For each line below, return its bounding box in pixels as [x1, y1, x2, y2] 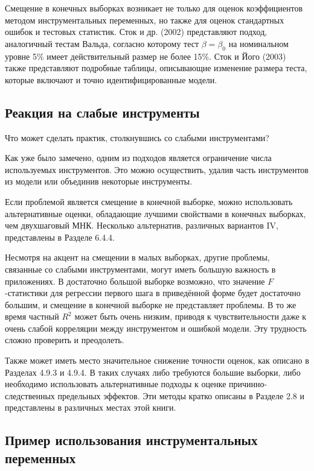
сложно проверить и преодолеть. [5, 333, 124, 346]
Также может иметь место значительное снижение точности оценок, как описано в [5, 354, 309, 367]
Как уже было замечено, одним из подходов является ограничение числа [5, 151, 272, 164]
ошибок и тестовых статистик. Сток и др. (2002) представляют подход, [5, 25, 268, 38]
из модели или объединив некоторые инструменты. [5, 175, 193, 188]
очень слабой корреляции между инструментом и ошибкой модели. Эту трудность [5, 321, 307, 334]
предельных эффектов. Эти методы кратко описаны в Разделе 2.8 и [57, 389, 304, 402]
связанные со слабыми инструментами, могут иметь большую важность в [5, 262, 276, 275]
